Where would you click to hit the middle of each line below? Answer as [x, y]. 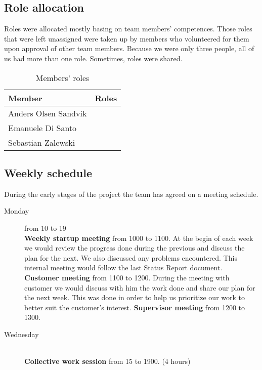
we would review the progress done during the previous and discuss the [135, 248]
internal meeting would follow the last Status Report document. [123, 268]
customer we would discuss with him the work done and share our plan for [140, 287]
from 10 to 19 [45, 228]
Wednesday [21, 334]
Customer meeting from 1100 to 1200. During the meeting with [127, 277]
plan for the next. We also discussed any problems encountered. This [131, 257]
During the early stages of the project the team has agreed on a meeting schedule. [131, 194]
